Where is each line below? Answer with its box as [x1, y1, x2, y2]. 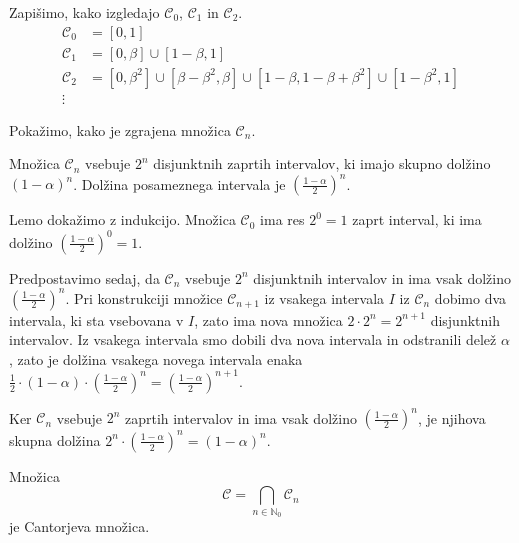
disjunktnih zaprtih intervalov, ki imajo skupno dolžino [153, 153, 491, 174]
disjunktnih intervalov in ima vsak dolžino [253, 267, 511, 288]
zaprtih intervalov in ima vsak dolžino [124, 407, 357, 428]
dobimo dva [434, 287, 507, 308]
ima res [260, 209, 305, 230]
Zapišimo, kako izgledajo [9, 2, 160, 22]
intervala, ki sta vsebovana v [9, 309, 184, 330]
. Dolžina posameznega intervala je [73, 173, 286, 194]
